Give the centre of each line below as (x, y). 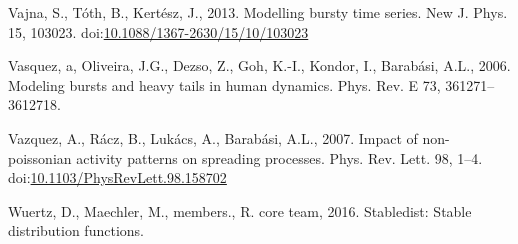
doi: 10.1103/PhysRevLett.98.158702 (117, 177)
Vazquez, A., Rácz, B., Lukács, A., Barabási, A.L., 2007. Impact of (213, 137)
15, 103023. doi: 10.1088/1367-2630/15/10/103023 (158, 31)
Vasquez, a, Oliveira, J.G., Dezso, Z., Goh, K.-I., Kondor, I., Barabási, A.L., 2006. (259, 65)
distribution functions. (76, 230)
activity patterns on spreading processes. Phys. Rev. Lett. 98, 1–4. (279, 157)
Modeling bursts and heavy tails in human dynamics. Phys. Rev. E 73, (224, 84)
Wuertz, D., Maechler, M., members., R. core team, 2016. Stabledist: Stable (240, 210)
